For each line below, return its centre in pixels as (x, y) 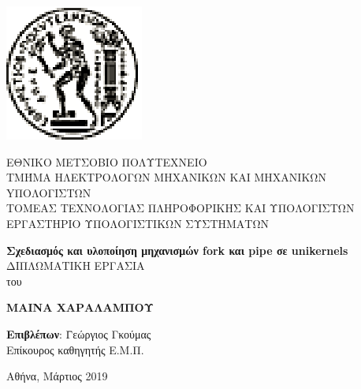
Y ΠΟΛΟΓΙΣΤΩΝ (49, 192)
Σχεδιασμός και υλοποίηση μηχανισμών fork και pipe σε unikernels (177, 250)
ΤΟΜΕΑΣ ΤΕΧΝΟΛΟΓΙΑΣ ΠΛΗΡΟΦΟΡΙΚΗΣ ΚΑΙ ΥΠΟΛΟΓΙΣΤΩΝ (180, 208)
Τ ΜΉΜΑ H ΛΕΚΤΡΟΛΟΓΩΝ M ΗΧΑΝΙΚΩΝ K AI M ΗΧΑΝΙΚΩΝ (166, 177)
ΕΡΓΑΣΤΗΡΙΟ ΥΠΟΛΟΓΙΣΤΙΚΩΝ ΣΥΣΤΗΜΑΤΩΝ (138, 223)
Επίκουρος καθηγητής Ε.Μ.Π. (75, 349)
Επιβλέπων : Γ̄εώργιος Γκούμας (79, 333)
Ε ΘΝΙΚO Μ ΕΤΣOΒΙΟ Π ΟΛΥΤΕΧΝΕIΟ (107, 161)
